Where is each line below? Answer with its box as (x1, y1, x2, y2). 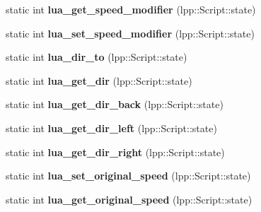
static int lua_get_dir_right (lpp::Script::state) (6, 144, 225, 159)
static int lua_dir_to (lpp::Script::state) (6, 49, 187, 64)
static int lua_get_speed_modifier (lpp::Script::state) (6, 2, 256, 16)
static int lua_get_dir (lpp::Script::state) (6, 73, 192, 88)
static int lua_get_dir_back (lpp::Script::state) (6, 97, 224, 112)
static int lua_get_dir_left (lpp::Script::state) (6, 120, 217, 135)
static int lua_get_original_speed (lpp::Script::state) (6, 192, 253, 206)
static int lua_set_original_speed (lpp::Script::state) (6, 168, 251, 183)
